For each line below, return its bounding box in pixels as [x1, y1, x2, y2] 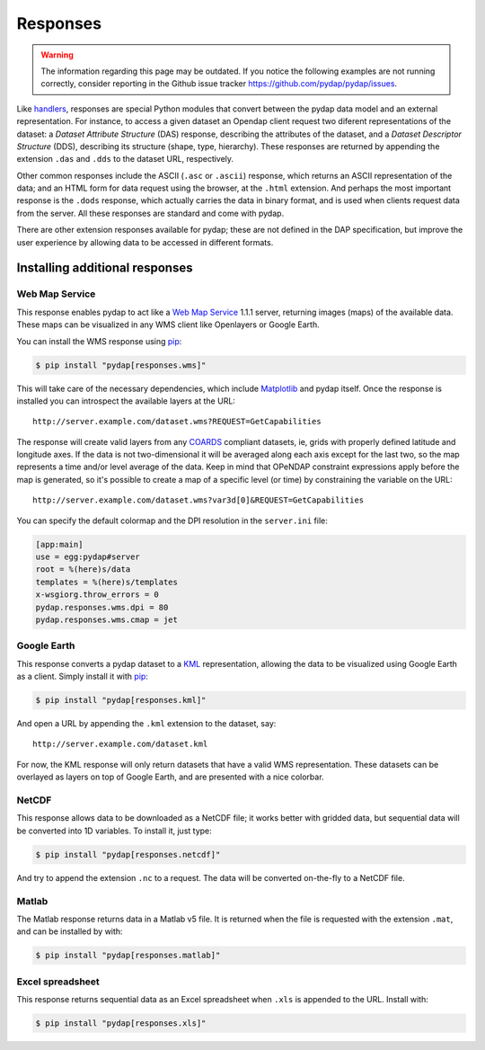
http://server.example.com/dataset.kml [32, 739, 208, 750]
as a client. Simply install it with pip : [16, 671, 148, 682]
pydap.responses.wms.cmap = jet [35, 614, 179, 625]
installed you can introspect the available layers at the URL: [16, 396, 235, 406]
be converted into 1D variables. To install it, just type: [16, 825, 213, 836]
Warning [40, 49, 74, 60]
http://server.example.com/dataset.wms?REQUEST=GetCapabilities [32, 416, 322, 427]
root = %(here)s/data [35, 565, 131, 574]
